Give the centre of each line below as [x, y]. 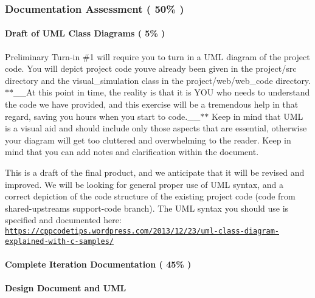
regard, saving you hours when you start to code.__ [103, 116]
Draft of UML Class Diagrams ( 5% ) [85, 33]
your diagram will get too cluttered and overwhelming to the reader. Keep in [148, 140]
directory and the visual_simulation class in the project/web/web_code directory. [158, 80]
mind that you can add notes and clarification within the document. [132, 152]
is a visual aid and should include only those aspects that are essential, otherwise [156, 128]
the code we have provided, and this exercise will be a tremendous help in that [152, 104]
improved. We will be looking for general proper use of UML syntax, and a [144, 184]
